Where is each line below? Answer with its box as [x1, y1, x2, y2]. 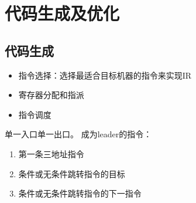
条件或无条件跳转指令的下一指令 [18, 187, 142, 199]
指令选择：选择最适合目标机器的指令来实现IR [18, 69, 192, 81]
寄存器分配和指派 [18, 89, 84, 101]
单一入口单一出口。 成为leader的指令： [5, 128, 152, 140]
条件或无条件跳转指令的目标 [18, 167, 125, 180]
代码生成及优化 [5, 1, 120, 25]
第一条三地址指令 [18, 147, 84, 160]
